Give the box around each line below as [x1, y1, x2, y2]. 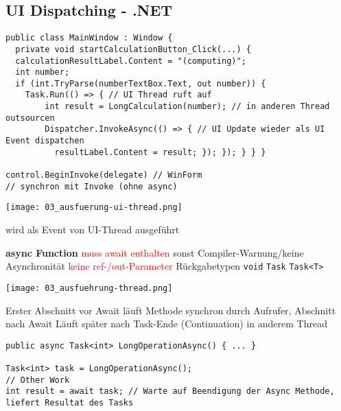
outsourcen [5, 113, 55, 123]
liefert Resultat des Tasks [5, 398, 134, 408]
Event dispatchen [5, 136, 84, 146]
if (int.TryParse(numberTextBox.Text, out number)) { [15, 78, 266, 89]
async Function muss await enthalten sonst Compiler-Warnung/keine [5, 245, 304, 259]
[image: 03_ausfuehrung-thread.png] [5, 283, 173, 293]
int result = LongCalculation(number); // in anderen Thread [45, 102, 330, 112]
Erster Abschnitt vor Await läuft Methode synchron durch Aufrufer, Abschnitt [5, 303, 336, 317]
